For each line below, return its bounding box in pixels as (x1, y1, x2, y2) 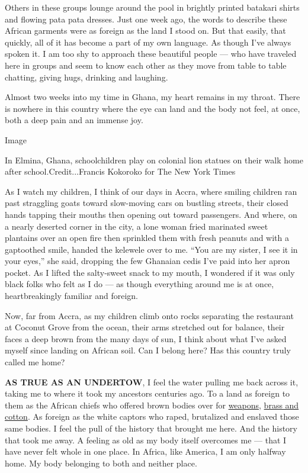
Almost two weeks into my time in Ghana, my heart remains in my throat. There (5, 91, 300, 103)
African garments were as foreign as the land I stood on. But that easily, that (5, 24, 286, 37)
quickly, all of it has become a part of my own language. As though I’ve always (5, 36, 291, 48)
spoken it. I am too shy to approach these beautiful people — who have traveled (5, 47, 297, 60)
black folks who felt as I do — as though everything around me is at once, (5, 278, 274, 290)
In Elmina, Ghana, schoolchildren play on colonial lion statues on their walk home (5, 153, 303, 166)
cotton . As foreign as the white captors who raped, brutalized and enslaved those (5, 410, 299, 423)
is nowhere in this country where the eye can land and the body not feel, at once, (5, 102, 300, 114)
